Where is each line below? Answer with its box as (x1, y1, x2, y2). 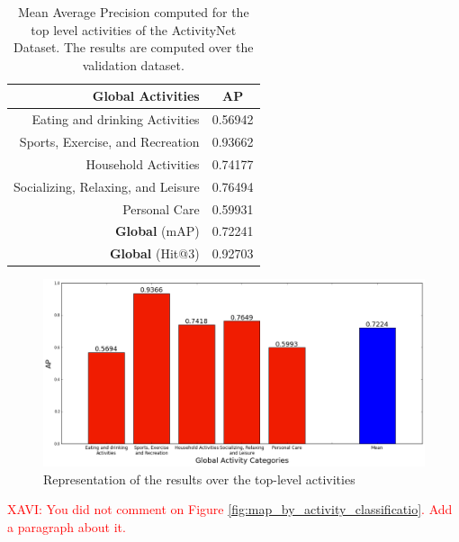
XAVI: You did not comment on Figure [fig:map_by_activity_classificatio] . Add (7, 500, 453, 519)
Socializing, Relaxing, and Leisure (13, 176, 200, 195)
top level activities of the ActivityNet (31, 20, 237, 39)
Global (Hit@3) (109, 244, 200, 263)
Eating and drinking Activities (31, 110, 200, 129)
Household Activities (85, 154, 200, 173)
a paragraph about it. (7, 518, 126, 537)
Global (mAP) (114, 221, 200, 240)
